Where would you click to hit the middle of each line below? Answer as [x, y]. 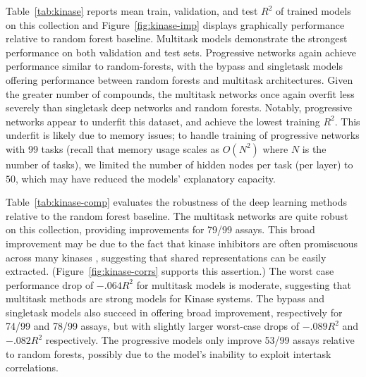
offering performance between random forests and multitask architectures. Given [179, 79]
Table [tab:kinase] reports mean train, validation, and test [132, 11]
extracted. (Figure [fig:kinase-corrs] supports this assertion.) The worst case [170, 271]
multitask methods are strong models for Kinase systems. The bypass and [165, 298]
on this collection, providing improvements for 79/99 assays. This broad [160, 229]
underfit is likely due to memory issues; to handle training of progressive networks [183, 135]
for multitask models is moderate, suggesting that [244, 284]
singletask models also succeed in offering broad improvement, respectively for [174, 312]
